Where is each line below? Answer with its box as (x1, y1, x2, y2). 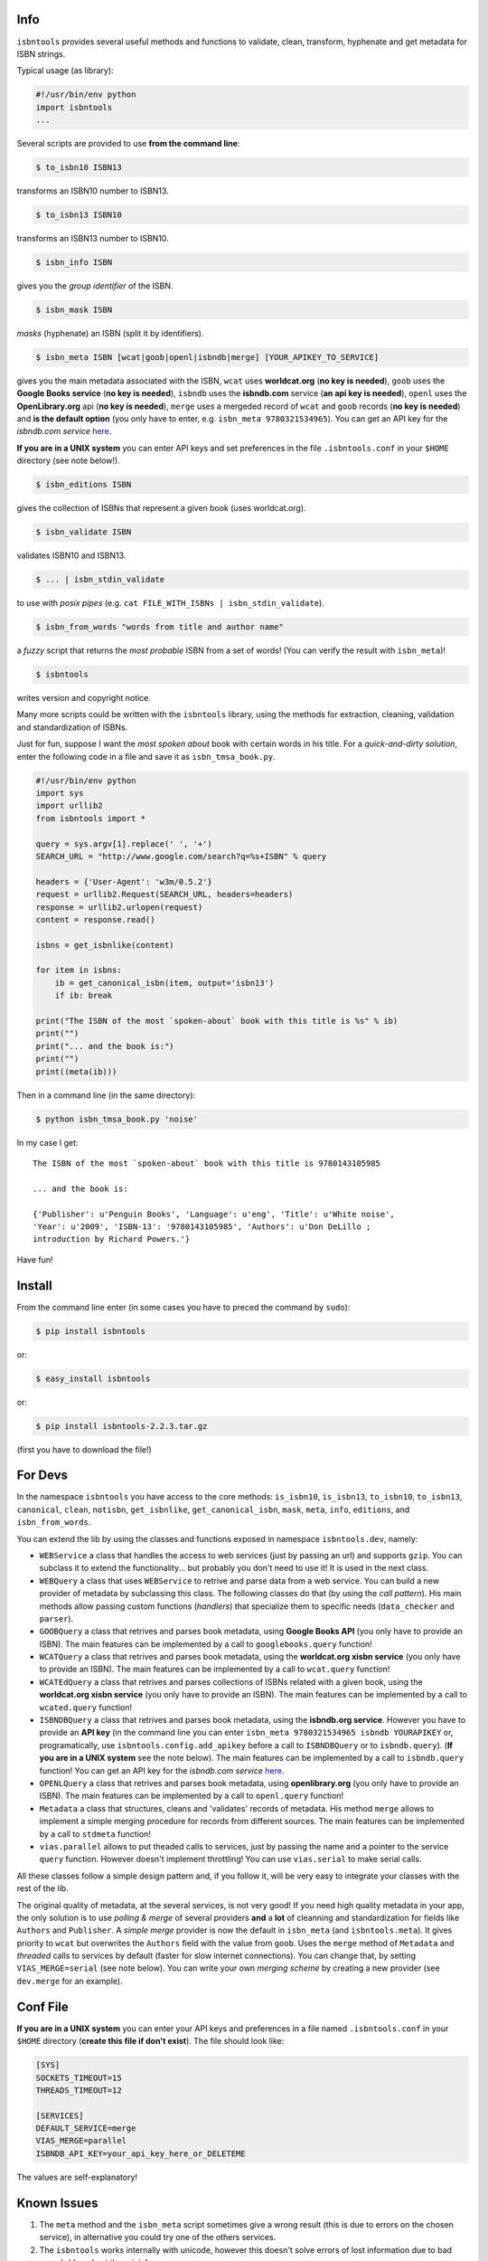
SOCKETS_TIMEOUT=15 (35, 2072, 122, 2083)
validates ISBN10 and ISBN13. (16, 550, 127, 561)
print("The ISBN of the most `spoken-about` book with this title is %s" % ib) (35, 1016, 399, 1026)
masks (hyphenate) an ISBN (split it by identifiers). (16, 327, 204, 338)
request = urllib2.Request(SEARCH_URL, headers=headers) (35, 889, 294, 900)
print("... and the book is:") (35, 1041, 175, 1051)
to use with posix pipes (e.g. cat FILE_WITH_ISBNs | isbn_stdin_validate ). (16, 598, 324, 609)
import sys (35, 788, 84, 799)
